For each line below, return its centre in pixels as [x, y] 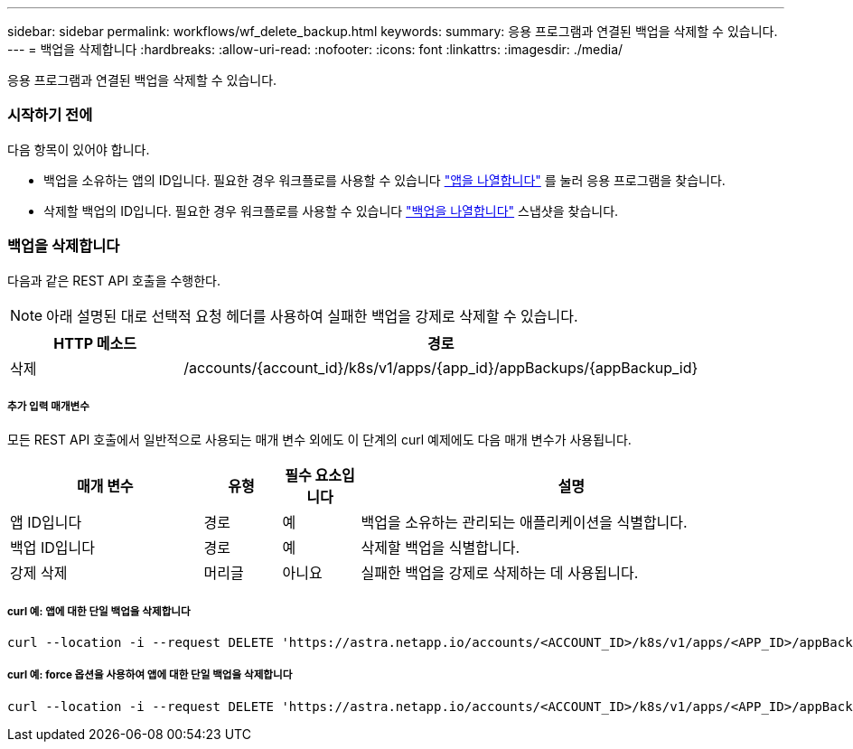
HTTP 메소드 [95, 343]
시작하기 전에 [50, 115]
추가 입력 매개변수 [48, 406]
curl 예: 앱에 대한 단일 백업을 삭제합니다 [99, 611]
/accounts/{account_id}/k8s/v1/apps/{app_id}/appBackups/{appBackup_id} [441, 367]
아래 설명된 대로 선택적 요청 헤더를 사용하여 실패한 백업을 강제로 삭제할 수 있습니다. [312, 316]
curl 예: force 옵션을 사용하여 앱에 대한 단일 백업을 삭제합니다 [150, 675]
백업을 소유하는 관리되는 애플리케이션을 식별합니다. [524, 523]
